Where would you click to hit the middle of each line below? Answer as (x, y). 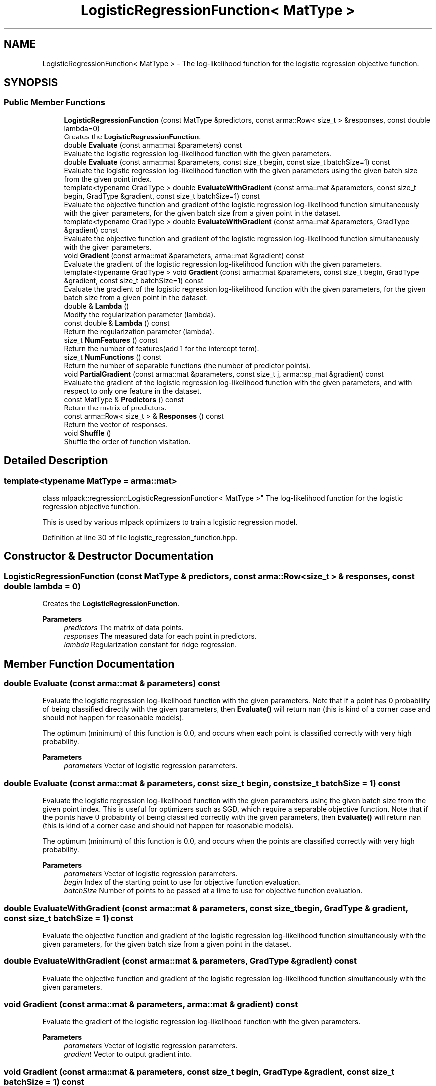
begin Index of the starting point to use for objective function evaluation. (182, 882)
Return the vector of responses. (116, 424)
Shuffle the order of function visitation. (127, 441)
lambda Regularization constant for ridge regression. (151, 645)
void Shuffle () (88, 433)
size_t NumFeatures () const (111, 340)
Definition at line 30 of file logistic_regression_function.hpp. (140, 538)
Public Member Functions (54, 102)
